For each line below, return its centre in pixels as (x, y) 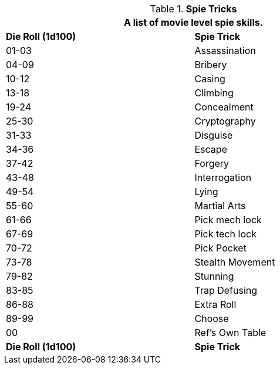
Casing (210, 79)
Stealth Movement (235, 262)
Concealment (224, 107)
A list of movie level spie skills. (193, 22)
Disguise (214, 135)
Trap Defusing (226, 290)
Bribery (211, 65)
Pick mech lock (228, 220)
